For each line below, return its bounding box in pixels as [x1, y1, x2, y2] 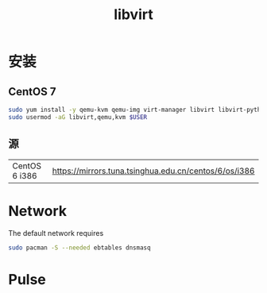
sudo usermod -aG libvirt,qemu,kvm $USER [8, 113, 148, 121]
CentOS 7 [8, 85, 56, 98]
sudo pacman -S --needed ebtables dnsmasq [8, 244, 151, 252]
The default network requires [8, 228, 104, 237]
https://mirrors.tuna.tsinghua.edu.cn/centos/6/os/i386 [52, 165, 255, 176]
